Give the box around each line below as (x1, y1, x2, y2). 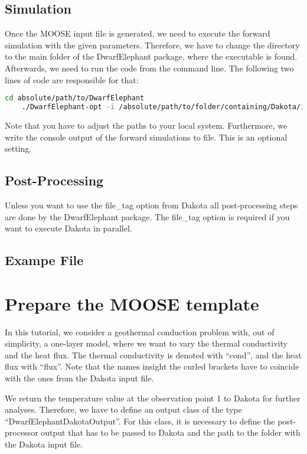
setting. (5, 142, 32, 155)
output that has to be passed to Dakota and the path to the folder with (41, 426, 301, 439)
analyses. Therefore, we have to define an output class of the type (5, 403, 242, 416)
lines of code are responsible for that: (5, 73, 139, 86)
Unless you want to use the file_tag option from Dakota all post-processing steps (5, 198, 298, 211)
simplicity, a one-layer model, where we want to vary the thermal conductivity (5, 337, 288, 350)
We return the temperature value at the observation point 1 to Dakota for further (5, 391, 301, 404)
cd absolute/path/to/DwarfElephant (5, 94, 145, 103)
